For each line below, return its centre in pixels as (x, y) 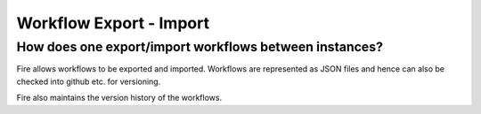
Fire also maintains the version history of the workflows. (119, 98)
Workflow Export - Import (113, 23)
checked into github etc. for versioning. (89, 81)
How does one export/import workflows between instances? (200, 47)
